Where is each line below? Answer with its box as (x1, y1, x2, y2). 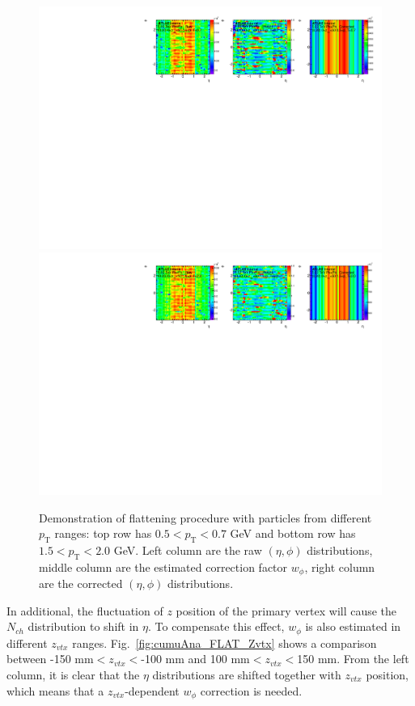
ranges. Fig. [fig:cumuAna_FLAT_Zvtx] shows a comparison (72, 634, 377, 651)
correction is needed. (200, 682, 303, 699)
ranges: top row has (54, 525, 152, 542)
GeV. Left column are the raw (113, 541, 262, 558)
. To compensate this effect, (147, 618, 285, 635)
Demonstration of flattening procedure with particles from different (39, 509, 372, 526)
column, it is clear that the (6, 666, 140, 683)
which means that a (6, 682, 104, 699)
